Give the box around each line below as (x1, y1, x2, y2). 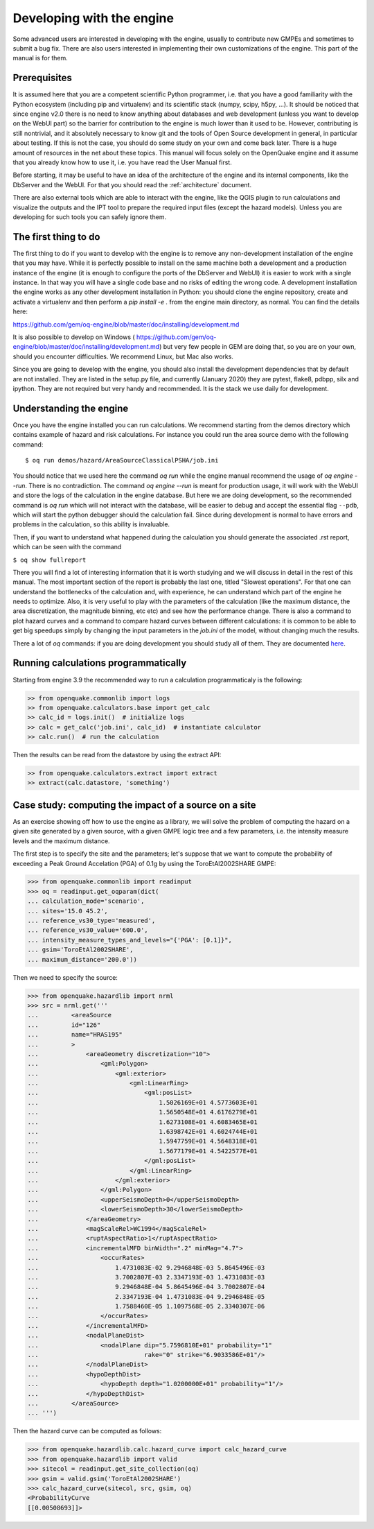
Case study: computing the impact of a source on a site (12, 799, 256, 811)
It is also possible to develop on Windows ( (12, 333, 135, 341)
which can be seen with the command (12, 543, 122, 551)
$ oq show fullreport (12, 555, 87, 564)
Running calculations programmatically (12, 657, 187, 669)
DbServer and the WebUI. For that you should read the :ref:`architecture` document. (12, 180, 252, 189)
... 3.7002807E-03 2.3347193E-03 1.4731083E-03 (27, 1273, 265, 1281)
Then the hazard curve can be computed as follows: (12, 1427, 162, 1435)
